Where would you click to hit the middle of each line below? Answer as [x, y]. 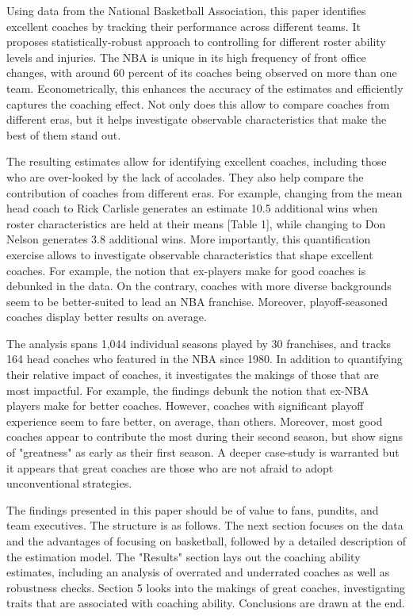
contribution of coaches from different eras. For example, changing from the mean [205, 192]
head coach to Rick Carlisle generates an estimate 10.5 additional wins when [192, 208]
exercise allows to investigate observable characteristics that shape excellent [190, 254]
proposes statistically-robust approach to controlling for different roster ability [196, 42]
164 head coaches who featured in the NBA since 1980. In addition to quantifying [205, 359]
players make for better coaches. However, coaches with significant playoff [185, 406]
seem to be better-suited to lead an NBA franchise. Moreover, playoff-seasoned [197, 301]
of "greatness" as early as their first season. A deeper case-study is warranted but [203, 452]
